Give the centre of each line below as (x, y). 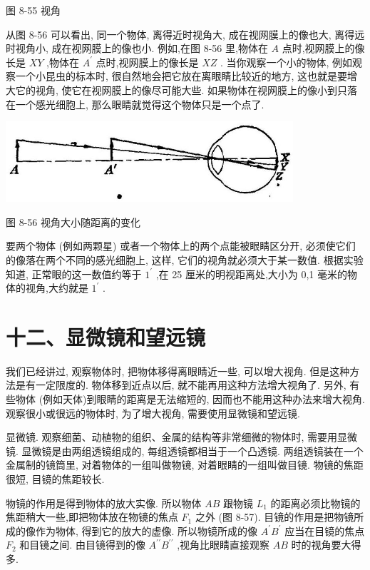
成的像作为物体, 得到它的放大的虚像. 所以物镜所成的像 (132, 530)
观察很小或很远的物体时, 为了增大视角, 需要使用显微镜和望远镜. (153, 413)
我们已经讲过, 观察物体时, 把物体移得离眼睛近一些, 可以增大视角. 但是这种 (178, 371)
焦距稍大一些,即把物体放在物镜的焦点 (92, 517)
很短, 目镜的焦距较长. (55, 478)
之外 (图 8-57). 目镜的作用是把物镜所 (279, 517)
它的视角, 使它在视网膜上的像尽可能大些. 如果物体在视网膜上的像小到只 (181, 90)
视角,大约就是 (57, 288)
